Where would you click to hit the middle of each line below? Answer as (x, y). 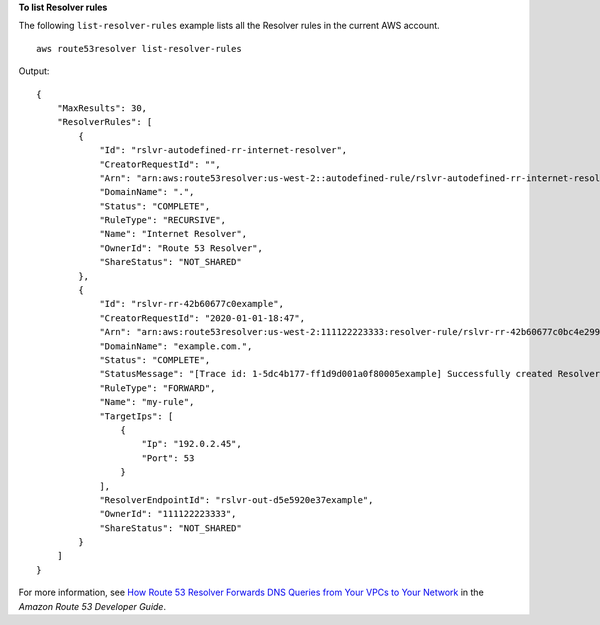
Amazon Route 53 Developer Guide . (92, 606)
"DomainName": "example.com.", (176, 346)
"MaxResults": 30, (102, 108)
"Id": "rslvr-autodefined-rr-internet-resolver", (223, 150)
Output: (34, 71)
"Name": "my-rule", (147, 402)
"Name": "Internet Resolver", (173, 234)
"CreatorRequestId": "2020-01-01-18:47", (202, 318)
